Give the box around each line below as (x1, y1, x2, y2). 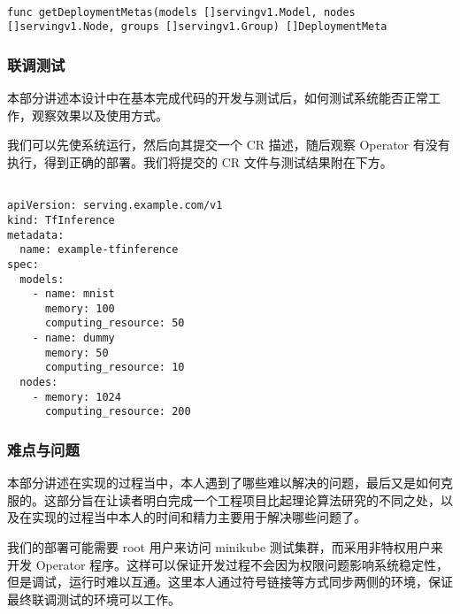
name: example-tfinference (19, 243, 179, 257)
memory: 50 (44, 346, 109, 359)
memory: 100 (44, 302, 115, 315)
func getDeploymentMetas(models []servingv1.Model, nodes (7, 5, 356, 19)
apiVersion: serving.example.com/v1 (7, 199, 223, 212)
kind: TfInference (7, 213, 115, 226)
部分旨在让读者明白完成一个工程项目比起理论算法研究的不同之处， (56, 490, 441, 509)
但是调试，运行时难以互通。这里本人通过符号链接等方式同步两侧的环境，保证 (7, 572, 453, 591)
